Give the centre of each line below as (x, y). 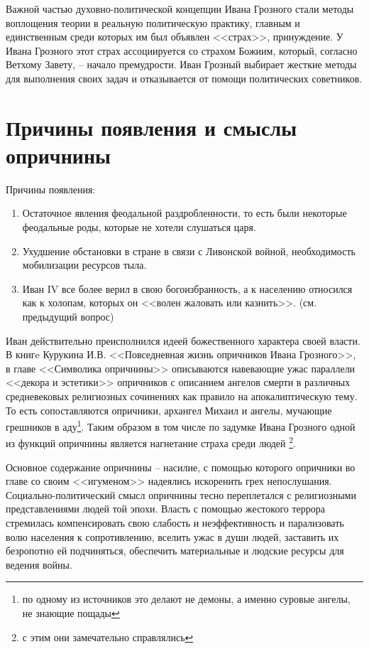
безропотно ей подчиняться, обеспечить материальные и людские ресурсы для (175, 551)
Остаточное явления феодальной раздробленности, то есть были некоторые (184, 213)
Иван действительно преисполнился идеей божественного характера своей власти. (183, 340)
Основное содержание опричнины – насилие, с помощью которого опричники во (181, 467)
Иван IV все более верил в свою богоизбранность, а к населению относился (187, 288)
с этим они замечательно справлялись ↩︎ (108, 637)
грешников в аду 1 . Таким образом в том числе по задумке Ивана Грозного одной (181, 425)
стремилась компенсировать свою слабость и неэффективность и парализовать (175, 523)
